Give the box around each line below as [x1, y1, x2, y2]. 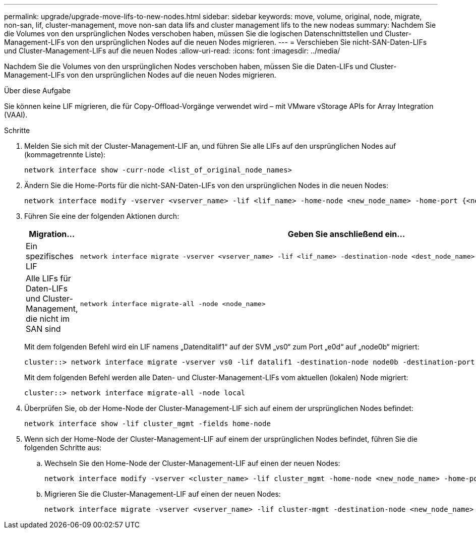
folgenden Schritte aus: [24, 443, 102, 452]
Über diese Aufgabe [4, 86, 71, 95]
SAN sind [26, 324, 61, 334]
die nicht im [26, 314, 70, 324]
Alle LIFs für [26, 273, 71, 283]
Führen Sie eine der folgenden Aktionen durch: [24, 212, 180, 220]
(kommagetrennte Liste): [24, 150, 106, 159]
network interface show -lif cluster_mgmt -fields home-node [24, 420, 271, 428]
